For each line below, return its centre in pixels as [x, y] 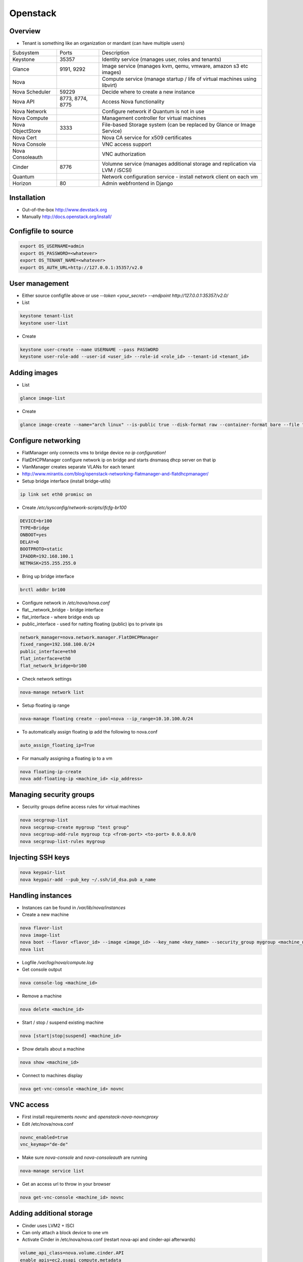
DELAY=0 [29, 542]
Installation [27, 198]
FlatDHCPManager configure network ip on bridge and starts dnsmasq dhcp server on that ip [119, 460]
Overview [25, 31]
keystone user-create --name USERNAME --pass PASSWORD [89, 349]
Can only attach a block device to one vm [65, 1232]
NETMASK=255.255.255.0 [48, 563]
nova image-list [40, 935]
